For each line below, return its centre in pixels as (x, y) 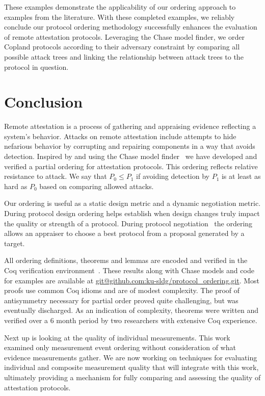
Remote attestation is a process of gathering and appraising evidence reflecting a (130, 126)
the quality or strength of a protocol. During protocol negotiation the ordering (128, 223)
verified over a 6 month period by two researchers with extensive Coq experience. (131, 320)
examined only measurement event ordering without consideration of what (120, 347)
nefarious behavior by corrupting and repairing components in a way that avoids (130, 146)
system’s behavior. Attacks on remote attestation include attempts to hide (120, 136)
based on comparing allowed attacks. (97, 186)
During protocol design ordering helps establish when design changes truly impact (132, 213)
